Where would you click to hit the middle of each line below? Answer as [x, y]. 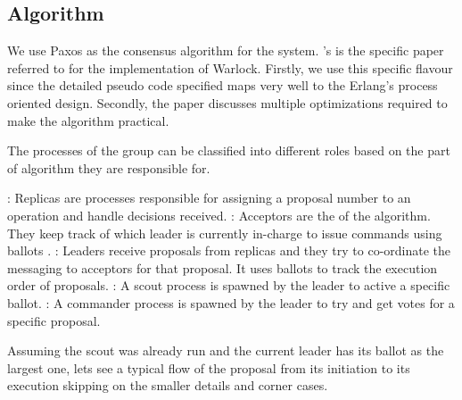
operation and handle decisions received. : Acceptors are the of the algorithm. [219, 215]
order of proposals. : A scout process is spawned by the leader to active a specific [229, 285]
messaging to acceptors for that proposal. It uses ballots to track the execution [223, 267]
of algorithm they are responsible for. [109, 167]
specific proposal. [54, 320]
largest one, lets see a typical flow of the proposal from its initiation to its [209, 367]
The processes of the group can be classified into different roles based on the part [229, 150]
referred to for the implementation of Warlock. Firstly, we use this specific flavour [230, 67]
